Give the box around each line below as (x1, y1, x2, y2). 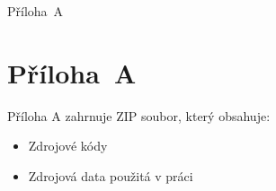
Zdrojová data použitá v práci (28, 166, 193, 185)
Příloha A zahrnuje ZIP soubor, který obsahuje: (7, 106, 271, 125)
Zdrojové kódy (28, 136, 108, 155)
